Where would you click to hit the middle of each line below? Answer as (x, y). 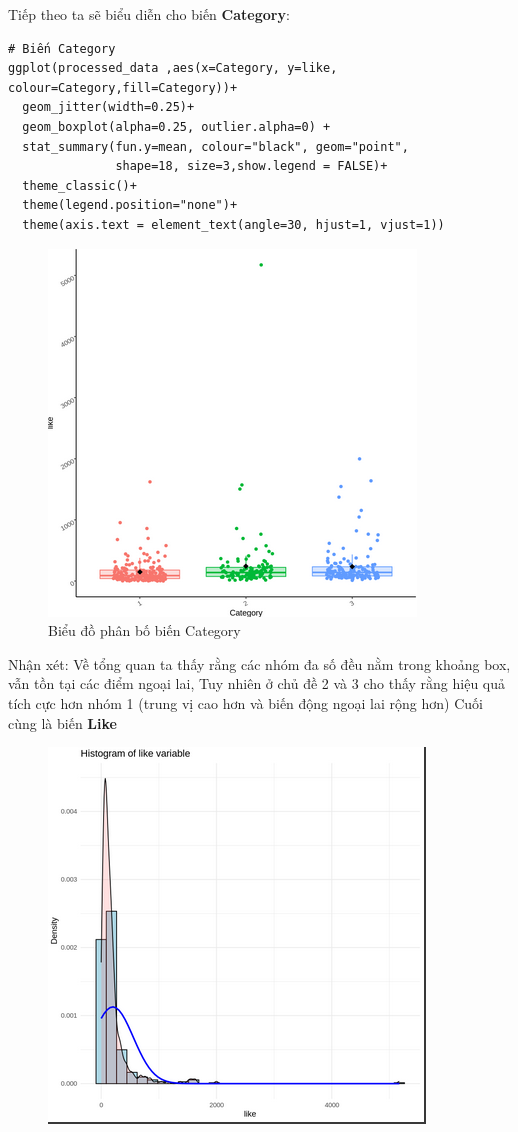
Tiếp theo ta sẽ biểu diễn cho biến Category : (149, 14)
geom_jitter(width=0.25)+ (108, 107)
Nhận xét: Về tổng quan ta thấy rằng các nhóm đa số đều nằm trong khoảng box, (259, 663)
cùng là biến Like (62, 722)
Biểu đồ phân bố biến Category (144, 630)
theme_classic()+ (79, 185)
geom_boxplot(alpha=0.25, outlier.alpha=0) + (176, 126)
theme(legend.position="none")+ (130, 205)
